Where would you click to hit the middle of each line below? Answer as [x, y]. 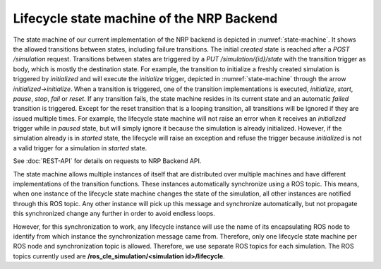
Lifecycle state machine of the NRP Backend [145, 18]
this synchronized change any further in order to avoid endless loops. [114, 214]
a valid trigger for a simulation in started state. [80, 148]
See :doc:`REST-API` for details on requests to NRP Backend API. [107, 161]
